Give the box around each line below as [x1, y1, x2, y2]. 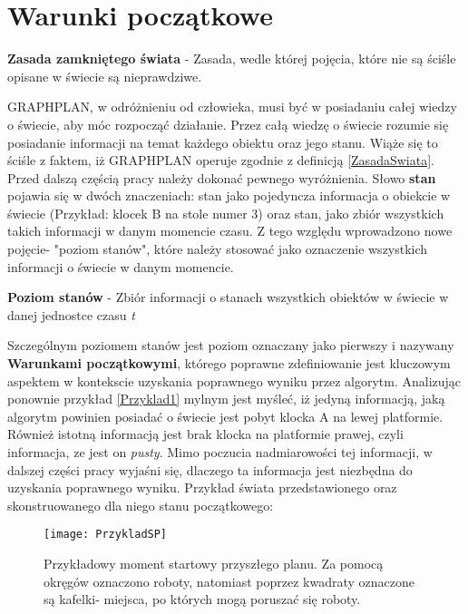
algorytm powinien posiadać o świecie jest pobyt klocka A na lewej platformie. [7, 406, 444, 425]
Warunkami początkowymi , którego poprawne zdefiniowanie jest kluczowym [7, 354, 451, 373]
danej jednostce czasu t [7, 305, 135, 324]
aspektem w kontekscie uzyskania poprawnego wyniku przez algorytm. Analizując [7, 371, 462, 390]
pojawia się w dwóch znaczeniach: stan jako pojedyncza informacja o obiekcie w [7, 186, 451, 205]
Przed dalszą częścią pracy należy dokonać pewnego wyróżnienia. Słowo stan [7, 168, 436, 187]
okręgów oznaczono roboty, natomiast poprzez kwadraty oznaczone [44, 571, 414, 590]
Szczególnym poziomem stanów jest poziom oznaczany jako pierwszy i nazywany [7, 336, 454, 355]
